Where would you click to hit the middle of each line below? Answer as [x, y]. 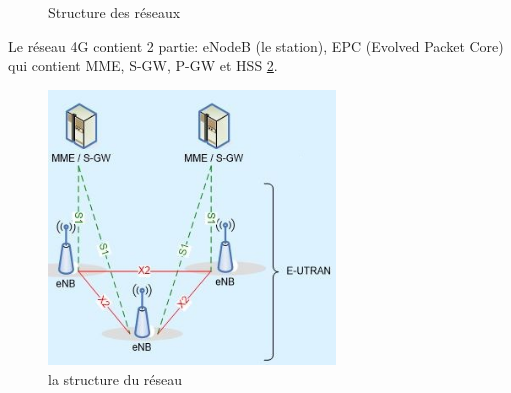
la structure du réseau [115, 378]
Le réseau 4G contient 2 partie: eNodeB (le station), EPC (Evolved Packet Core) [256, 45]
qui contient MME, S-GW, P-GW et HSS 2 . [143, 65]
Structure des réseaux [114, 12]
